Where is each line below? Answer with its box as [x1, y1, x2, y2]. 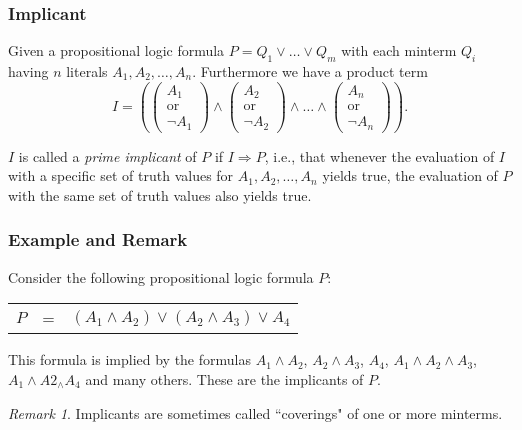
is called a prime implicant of [18, 145, 197, 166]
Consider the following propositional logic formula [8, 266, 314, 287]
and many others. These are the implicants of [85, 368, 364, 389]
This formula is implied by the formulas [8, 349, 251, 370]
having [8, 61, 49, 82]
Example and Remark [8, 227, 188, 252]
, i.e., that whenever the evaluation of [264, 145, 495, 166]
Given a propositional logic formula [8, 40, 225, 61]
